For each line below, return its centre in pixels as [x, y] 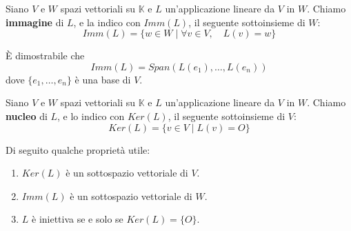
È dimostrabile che [45, 56]
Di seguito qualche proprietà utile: [78, 149]
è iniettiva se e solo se [78, 219]
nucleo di [27, 115]
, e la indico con [107, 22]
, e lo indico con [91, 115]
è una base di [103, 79]
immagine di [35, 22]
